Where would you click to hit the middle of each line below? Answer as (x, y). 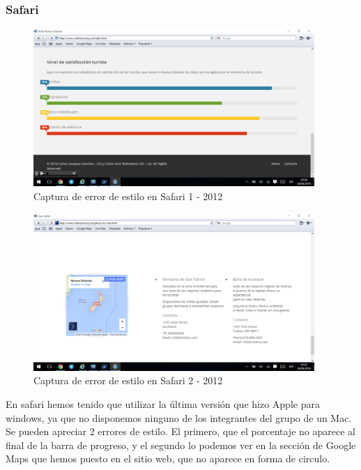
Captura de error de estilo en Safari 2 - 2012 (128, 380)
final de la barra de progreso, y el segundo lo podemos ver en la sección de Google (181, 445)
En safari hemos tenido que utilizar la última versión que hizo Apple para (163, 403)
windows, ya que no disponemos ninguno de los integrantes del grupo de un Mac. (179, 417)
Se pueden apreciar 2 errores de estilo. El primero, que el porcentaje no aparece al (180, 431)
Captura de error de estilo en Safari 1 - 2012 (128, 196)
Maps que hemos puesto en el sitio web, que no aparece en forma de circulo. (168, 458)
